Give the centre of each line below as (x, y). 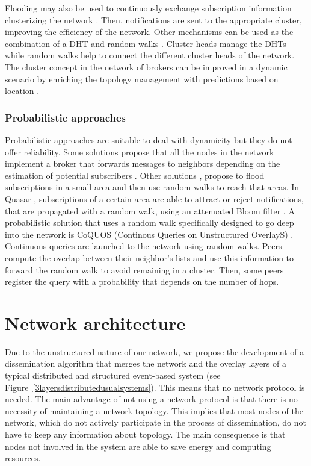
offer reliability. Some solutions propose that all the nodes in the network (140, 151)
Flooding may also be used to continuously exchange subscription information (148, 8)
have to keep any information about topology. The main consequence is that (145, 434)
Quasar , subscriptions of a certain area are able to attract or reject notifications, (154, 198)
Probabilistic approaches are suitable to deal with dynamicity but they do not (149, 139)
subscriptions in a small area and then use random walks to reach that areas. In (152, 187)
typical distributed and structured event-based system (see (113, 375)
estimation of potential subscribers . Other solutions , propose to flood (135, 175)
